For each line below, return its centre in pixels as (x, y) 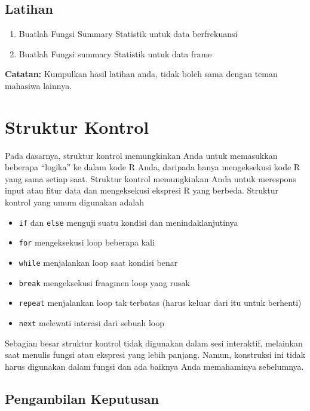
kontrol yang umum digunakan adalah (75, 202)
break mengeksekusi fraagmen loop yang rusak (104, 282)
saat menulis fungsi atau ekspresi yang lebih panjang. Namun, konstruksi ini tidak (155, 355)
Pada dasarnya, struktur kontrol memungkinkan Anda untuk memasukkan (141, 155)
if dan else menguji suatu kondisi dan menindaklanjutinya (128, 222)
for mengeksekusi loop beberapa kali (87, 242)
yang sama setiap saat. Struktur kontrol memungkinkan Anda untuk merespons (151, 178)
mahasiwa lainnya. (39, 85)
